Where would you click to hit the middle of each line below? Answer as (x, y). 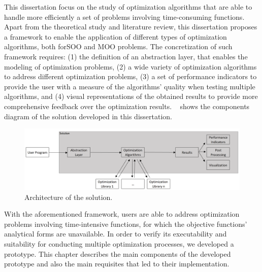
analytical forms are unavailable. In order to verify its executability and (116, 234)
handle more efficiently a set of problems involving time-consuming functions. (124, 16)
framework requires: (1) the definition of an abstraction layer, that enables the (126, 56)
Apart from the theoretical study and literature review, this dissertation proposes (131, 27)
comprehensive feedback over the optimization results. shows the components (127, 106)
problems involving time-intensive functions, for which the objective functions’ (126, 224)
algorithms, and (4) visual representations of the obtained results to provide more (131, 96)
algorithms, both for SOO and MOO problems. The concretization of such (118, 46)
